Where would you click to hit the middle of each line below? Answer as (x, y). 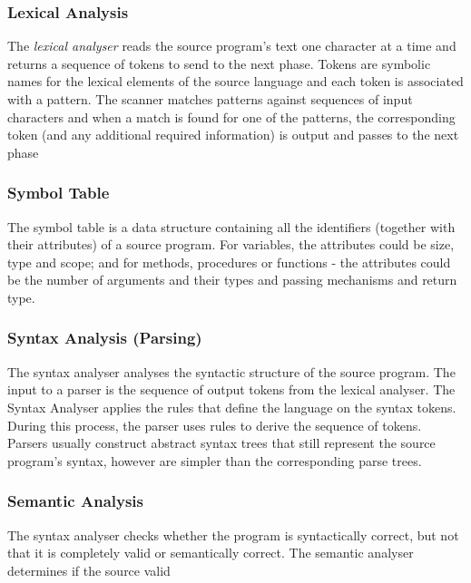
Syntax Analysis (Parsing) (105, 338)
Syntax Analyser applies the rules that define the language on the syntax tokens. (232, 407)
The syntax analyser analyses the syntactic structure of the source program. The (231, 371)
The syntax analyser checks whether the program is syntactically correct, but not (233, 534)
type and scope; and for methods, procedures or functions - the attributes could (229, 262)
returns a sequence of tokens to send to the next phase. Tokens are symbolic (219, 63)
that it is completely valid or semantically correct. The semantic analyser (211, 553)
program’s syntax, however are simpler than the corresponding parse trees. (215, 460)
